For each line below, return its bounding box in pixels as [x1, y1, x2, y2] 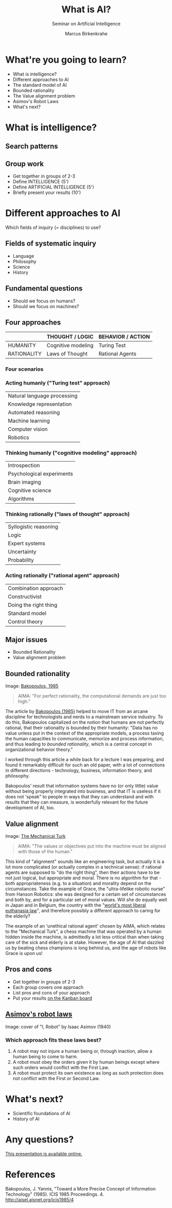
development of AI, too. [5, 804, 55, 811]
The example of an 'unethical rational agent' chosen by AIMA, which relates [5, 923, 165, 929]
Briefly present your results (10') [12, 189, 81, 196]
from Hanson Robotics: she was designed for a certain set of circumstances [5, 891, 166, 897]
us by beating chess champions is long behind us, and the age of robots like [5, 945, 166, 951]
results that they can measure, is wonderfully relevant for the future [5, 799, 148, 806]
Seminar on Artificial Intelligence [52, 21, 121, 27]
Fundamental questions [5, 284, 83, 293]
